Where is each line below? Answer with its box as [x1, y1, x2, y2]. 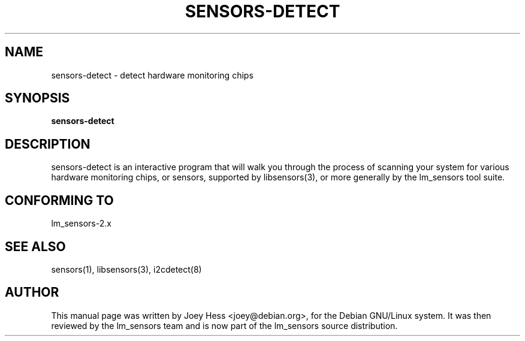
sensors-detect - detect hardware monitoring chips [51, 70, 254, 80]
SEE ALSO [5, 239, 66, 254]
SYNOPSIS [5, 90, 70, 106]
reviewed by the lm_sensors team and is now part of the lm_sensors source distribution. [51, 320, 398, 331]
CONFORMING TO [5, 192, 114, 208]
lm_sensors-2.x [51, 218, 111, 229]
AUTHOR [5, 285, 59, 300]
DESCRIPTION [5, 136, 90, 152]
